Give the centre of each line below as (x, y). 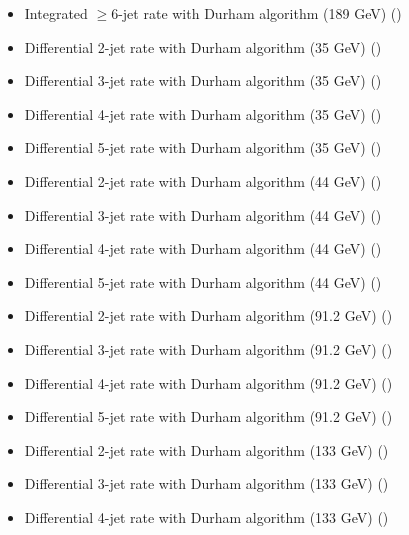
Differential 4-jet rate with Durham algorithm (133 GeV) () (206, 516)
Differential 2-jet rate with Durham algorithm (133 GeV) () (206, 449)
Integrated (56, 13)
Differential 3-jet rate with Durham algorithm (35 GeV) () (203, 80)
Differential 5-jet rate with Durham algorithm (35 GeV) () (203, 147)
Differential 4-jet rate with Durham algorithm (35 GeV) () (203, 113)
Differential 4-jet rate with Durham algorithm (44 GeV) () (203, 248)
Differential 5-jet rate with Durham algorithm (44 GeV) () (203, 281)
